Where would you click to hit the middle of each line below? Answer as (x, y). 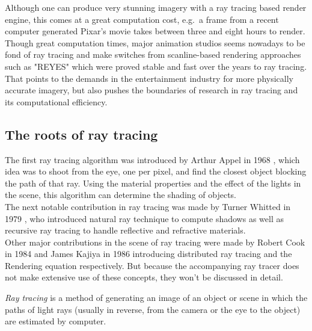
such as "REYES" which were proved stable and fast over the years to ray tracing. (156, 66)
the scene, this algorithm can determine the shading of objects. (121, 195)
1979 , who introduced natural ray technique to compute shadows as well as (144, 218)
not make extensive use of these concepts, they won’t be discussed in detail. (144, 277)
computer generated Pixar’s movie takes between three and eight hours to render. (155, 31)
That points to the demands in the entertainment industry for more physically (149, 78)
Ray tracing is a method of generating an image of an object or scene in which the (156, 298)
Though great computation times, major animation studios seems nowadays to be (155, 42)
